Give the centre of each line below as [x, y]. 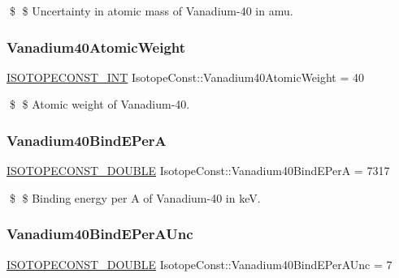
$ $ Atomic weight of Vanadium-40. [100, 104]
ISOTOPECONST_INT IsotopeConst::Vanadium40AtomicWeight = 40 [186, 77]
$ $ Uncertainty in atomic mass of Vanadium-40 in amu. [151, 11]
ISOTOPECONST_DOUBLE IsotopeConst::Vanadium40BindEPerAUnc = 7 [199, 264]
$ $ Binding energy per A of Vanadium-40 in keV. [135, 197]
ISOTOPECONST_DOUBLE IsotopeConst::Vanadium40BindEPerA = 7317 [198, 171]
